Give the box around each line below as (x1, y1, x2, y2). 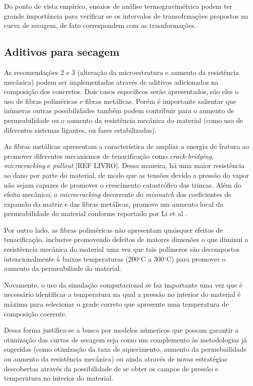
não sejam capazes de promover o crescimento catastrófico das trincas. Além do (4, 179, 241, 190)
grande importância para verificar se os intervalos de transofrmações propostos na (4, 10, 249, 21)
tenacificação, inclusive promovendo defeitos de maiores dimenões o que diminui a (4, 234, 249, 244)
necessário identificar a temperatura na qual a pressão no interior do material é (4, 289, 241, 299)
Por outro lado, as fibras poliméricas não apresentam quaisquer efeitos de (4, 224, 223, 235)
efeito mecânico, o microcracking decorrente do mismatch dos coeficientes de (4, 189, 232, 199)
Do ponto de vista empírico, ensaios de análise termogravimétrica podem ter (4, 1, 232, 11)
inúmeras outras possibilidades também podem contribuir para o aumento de (4, 105, 234, 116)
